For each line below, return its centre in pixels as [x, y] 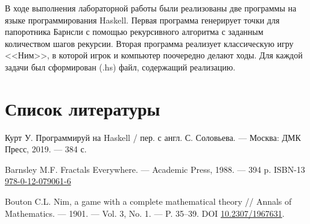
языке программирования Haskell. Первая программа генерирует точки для [142, 20]
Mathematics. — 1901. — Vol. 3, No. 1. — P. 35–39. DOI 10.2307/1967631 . [145, 213]
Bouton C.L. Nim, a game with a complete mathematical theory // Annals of [148, 201]
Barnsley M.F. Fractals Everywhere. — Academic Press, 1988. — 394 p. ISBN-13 [155, 169]
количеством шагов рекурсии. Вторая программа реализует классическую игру [149, 43]
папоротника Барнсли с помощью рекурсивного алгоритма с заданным [134, 32]
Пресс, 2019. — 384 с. [46, 149]
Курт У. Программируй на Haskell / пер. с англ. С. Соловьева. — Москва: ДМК [153, 137]
